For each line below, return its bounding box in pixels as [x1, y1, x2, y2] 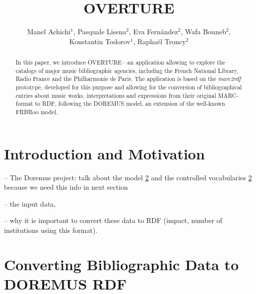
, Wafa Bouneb [181, 26, 226, 37]
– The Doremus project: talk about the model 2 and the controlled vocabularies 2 [4, 172, 252, 182]
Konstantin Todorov [69, 36, 130, 46]
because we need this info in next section [4, 182, 128, 192]
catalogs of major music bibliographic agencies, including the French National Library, [15, 66, 239, 74]
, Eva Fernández [128, 26, 178, 37]
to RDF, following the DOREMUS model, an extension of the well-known [35, 99, 225, 108]
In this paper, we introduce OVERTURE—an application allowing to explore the [15, 58, 225, 67]
